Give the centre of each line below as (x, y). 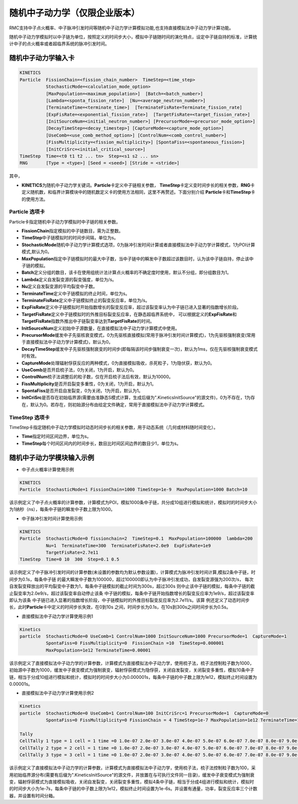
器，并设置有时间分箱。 (33, 796)
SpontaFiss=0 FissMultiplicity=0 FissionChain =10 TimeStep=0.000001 (135, 643)
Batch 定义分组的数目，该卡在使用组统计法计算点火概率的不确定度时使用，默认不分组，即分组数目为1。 (127, 273)
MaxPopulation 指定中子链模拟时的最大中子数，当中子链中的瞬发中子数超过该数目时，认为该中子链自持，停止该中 (138, 259)
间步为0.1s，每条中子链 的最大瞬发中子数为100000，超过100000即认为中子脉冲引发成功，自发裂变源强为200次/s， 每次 (131, 579)
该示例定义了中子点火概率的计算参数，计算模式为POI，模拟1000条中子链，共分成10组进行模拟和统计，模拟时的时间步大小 (133, 503)
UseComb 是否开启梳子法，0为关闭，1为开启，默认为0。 (79, 369)
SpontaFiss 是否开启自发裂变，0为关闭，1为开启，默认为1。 (82, 391)
